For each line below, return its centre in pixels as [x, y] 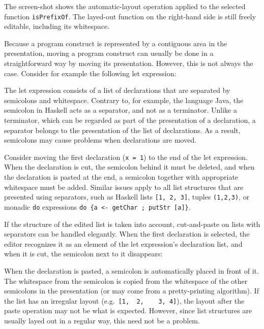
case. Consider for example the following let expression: [90, 73]
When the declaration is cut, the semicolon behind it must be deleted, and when [129, 167]
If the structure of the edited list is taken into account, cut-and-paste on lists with [132, 224]
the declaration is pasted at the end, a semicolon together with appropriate [121, 177]
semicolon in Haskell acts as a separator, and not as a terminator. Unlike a [121, 110]
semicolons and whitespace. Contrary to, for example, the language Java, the [124, 100]
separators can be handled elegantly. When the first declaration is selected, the [127, 234]
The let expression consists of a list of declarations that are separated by [117, 90]
